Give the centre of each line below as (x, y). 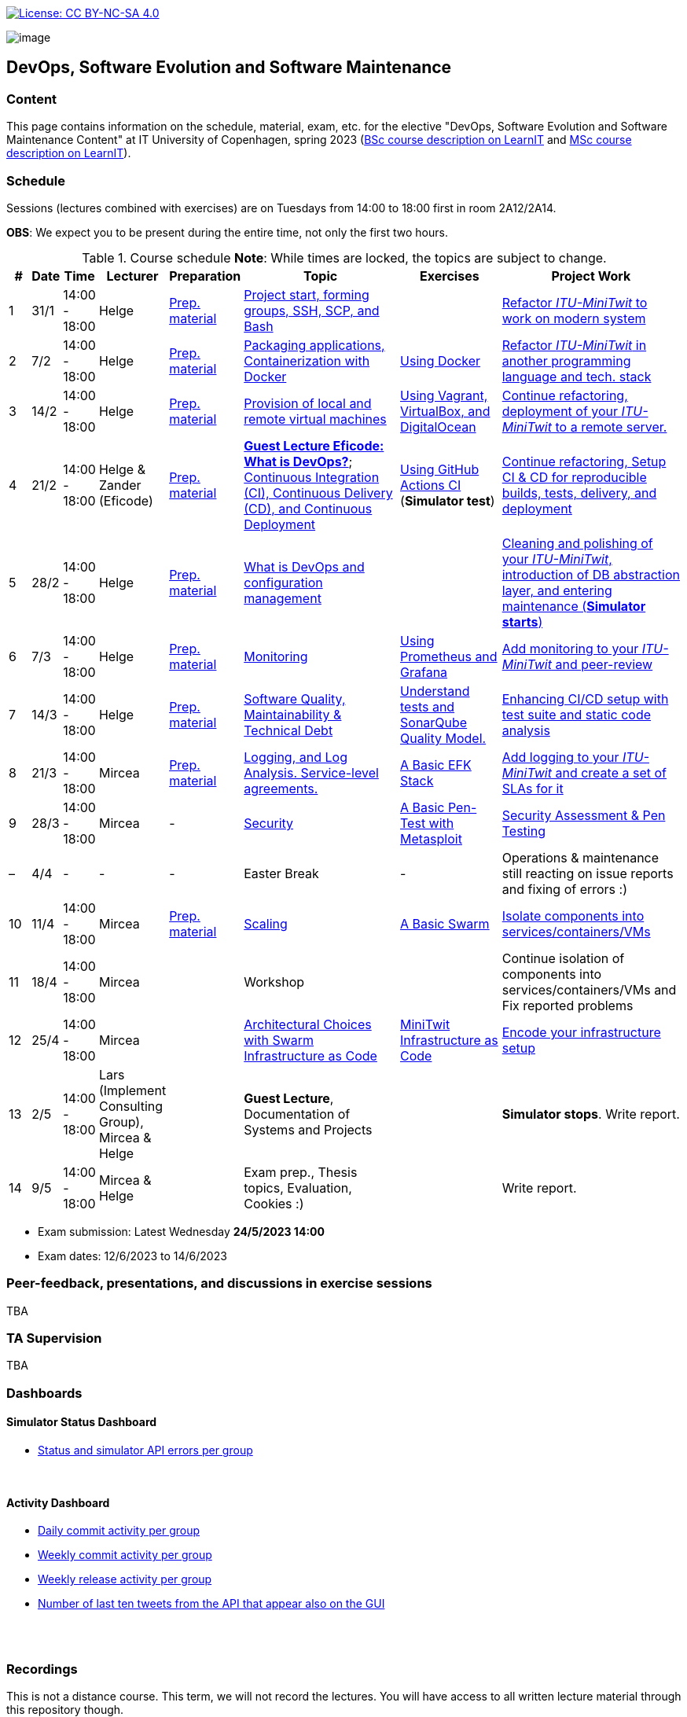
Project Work (591, 276)
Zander (120, 485)
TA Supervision (54, 1338)
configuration (283, 582)
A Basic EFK (436, 765)
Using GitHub (440, 469)
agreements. (281, 788)
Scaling (266, 923)
